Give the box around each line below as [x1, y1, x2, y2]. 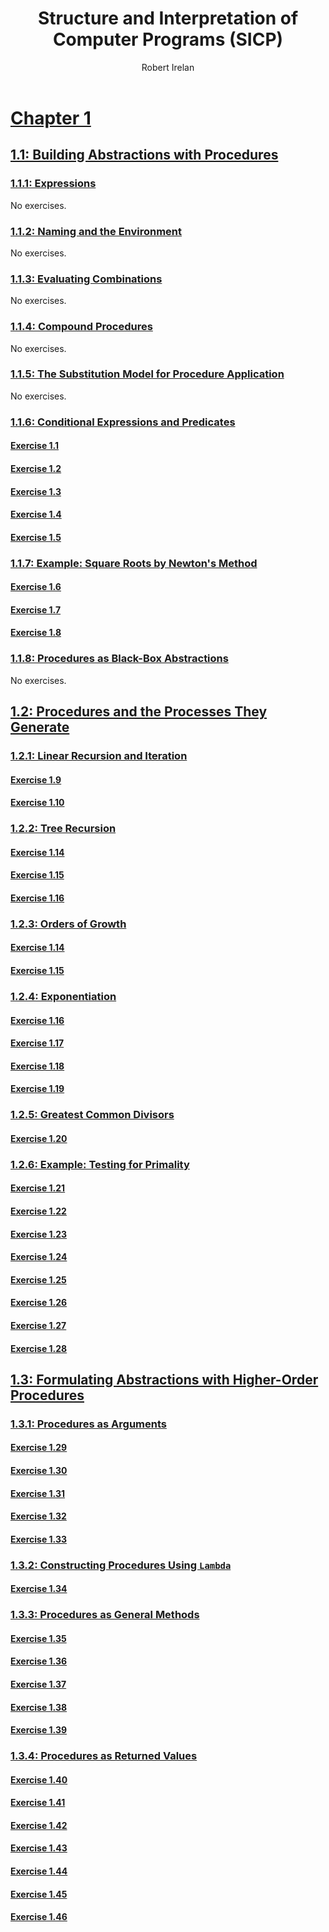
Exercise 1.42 [10, 1819, 68, 1831]
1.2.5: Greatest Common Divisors [10, 1108, 175, 1122]
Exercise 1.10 [10, 797, 65, 809]
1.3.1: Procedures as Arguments [10, 1417, 167, 1431]
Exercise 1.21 [10, 1182, 66, 1194]
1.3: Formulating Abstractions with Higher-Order [10, 1371, 319, 1388]
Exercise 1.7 [10, 603, 62, 616]
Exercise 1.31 [10, 1487, 66, 1499]
